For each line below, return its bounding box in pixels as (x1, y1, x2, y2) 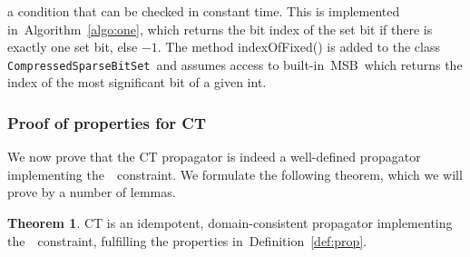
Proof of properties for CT (7, 111, 207, 133)
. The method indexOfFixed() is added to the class (157, 37, 440, 56)
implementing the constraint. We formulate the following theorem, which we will (7, 164, 463, 183)
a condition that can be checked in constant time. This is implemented (7, 2, 400, 20)
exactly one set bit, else (7, 37, 138, 56)
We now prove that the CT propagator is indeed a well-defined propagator (7, 147, 421, 166)
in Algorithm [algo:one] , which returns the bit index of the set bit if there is (7, 19, 433, 38)
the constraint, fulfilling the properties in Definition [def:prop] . (7, 231, 367, 250)
